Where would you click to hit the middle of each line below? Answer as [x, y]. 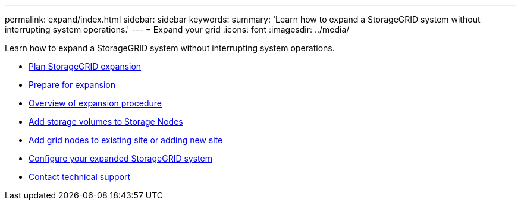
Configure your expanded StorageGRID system [120, 158]
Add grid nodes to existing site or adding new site [126, 140]
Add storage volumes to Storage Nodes [106, 122]
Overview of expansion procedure [95, 103]
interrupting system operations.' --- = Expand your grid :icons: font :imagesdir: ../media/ [177, 29]
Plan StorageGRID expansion [85, 66]
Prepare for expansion [72, 85]
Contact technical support [80, 177]
